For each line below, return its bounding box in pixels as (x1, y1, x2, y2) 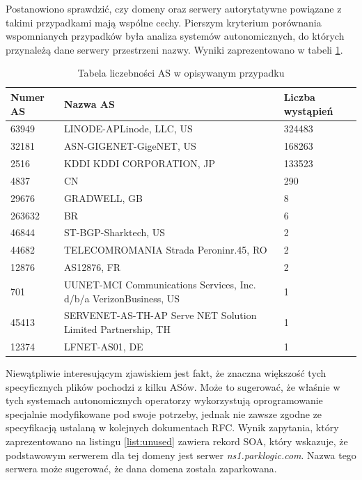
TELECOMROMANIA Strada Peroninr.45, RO (63, 242, 267, 257)
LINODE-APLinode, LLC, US (63, 121, 193, 136)
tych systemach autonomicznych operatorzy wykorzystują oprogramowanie (6, 393, 323, 408)
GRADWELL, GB (63, 190, 143, 205)
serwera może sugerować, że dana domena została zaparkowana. (6, 461, 277, 476)
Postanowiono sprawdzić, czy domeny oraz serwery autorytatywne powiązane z (6, 1, 342, 15)
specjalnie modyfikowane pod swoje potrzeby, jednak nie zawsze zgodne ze (6, 406, 322, 421)
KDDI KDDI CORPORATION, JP (63, 156, 216, 171)
